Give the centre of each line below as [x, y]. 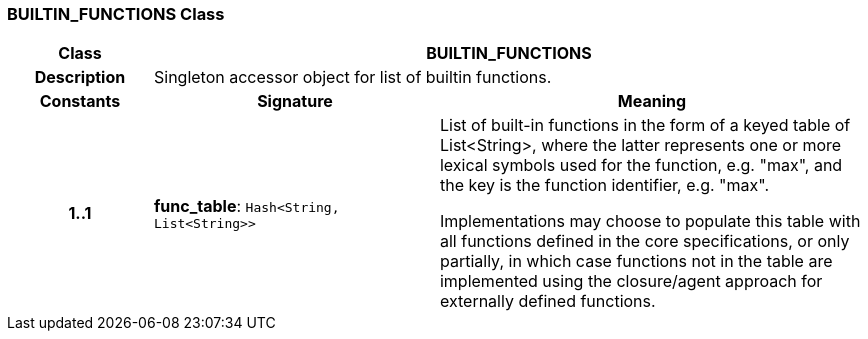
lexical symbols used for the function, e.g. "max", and [641, 165]
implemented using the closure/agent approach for [631, 281]
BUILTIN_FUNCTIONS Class [116, 14]
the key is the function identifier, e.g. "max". [604, 185]
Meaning [652, 101]
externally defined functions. [547, 301]
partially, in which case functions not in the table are [636, 261]
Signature [295, 101]
